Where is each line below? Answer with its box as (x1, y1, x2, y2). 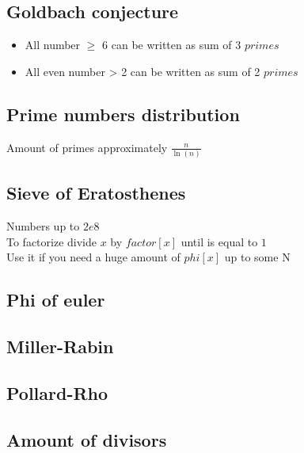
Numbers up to (6, 218, 80, 234)
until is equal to (180, 233, 258, 249)
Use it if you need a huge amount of (6, 249, 180, 265)
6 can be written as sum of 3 (102, 36, 241, 53)
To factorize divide (6, 233, 97, 249)
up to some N (224, 249, 291, 265)
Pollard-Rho (6, 380, 108, 405)
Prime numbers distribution (6, 101, 240, 126)
